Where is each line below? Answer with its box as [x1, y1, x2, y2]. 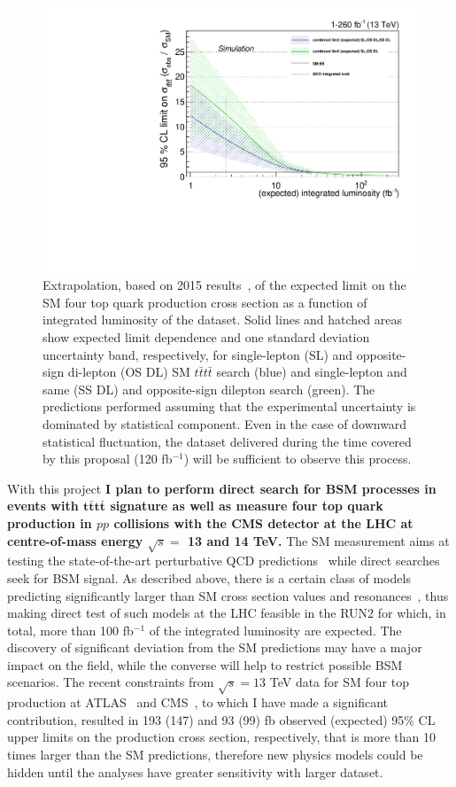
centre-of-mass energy [7, 531, 143, 549]
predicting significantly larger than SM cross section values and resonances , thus [7, 586, 449, 604]
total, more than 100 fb [7, 620, 134, 639]
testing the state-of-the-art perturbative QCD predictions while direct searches [7, 551, 440, 570]
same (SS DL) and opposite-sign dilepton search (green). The [43, 379, 375, 398]
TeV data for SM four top [269, 673, 409, 691]
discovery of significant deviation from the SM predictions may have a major [7, 638, 422, 657]
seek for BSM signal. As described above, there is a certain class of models [7, 568, 411, 587]
